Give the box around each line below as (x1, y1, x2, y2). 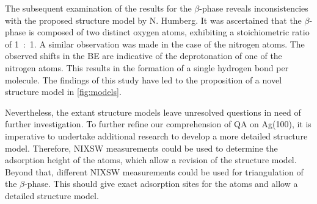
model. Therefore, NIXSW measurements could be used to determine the (5, 141, 278, 154)
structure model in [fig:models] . (5, 85, 122, 98)
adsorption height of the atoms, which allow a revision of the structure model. (5, 153, 297, 166)
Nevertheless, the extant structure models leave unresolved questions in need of (5, 105, 301, 118)
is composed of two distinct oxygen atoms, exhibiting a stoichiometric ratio (28, 26, 310, 38)
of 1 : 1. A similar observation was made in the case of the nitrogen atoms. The (5, 37, 305, 50)
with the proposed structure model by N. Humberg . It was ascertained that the (5, 13, 302, 26)
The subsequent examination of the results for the (5, 2, 192, 14)
